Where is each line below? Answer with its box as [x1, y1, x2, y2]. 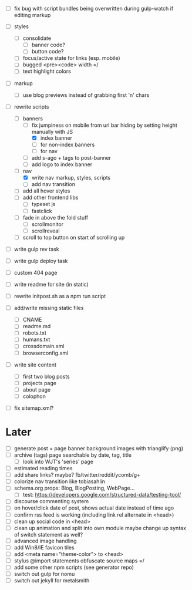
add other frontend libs [22, 194, 79, 201]
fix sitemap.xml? [14, 404, 54, 412]
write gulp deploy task [14, 257, 68, 264]
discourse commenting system [14, 498, 89, 505]
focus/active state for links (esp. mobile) [22, 55, 121, 62]
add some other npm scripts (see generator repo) [14, 564, 134, 571]
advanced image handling [14, 537, 77, 544]
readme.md [22, 323, 51, 330]
